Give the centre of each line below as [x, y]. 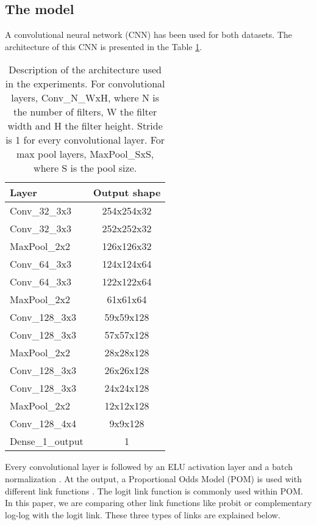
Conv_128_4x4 [43, 424]
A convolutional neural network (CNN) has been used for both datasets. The [148, 35]
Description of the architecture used [85, 70]
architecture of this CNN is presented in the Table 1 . [104, 46]
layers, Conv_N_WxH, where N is [85, 98]
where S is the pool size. [85, 168]
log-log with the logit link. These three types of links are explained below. [143, 514]
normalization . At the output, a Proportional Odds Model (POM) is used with [153, 478]
